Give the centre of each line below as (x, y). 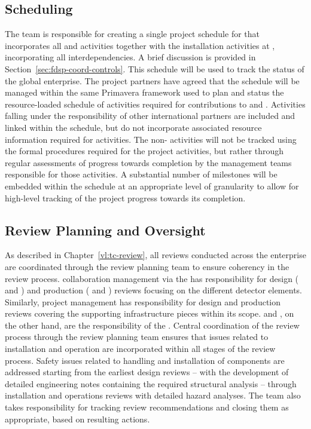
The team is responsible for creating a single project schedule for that (132, 34)
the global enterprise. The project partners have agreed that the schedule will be (152, 80)
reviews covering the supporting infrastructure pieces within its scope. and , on (150, 313)
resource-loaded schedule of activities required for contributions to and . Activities (155, 104)
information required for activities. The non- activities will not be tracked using (151, 139)
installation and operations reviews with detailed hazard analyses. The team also (153, 395)
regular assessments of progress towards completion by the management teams (148, 162)
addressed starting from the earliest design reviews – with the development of (147, 372)
